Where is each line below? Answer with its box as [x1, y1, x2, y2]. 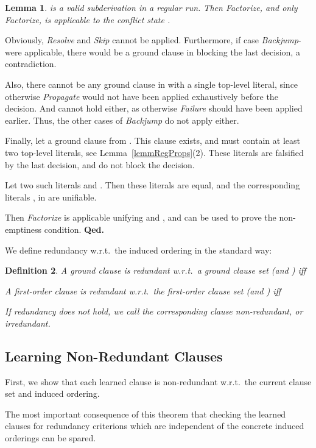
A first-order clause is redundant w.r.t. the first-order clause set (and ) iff [5, 284, 281, 297]
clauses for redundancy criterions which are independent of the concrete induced [5, 419, 304, 432]
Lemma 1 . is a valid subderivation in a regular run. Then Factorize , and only [5, 1, 298, 13]
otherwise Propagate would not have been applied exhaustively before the [5, 90, 278, 102]
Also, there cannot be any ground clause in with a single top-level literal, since [5, 77, 298, 90]
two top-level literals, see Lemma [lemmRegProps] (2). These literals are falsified [5, 146, 304, 158]
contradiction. [5, 57, 57, 70]
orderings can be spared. [5, 432, 96, 444]
